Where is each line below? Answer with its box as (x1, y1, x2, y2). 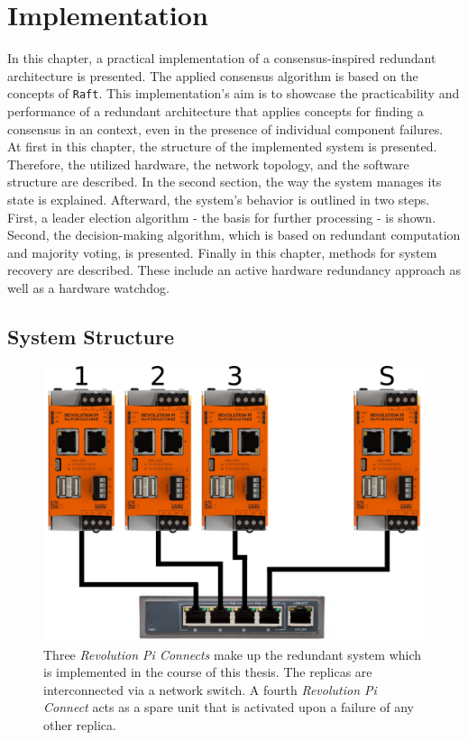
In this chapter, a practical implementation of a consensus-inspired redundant (7, 49, 436, 68)
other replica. (43, 716, 116, 735)
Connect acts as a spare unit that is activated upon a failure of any (43, 698, 415, 717)
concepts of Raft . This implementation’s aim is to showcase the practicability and (7, 84, 460, 103)
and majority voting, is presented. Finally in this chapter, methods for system (7, 242, 437, 261)
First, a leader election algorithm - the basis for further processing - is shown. (7, 207, 436, 226)
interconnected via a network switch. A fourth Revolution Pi (43, 680, 377, 699)
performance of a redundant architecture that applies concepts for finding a (7, 101, 424, 120)
